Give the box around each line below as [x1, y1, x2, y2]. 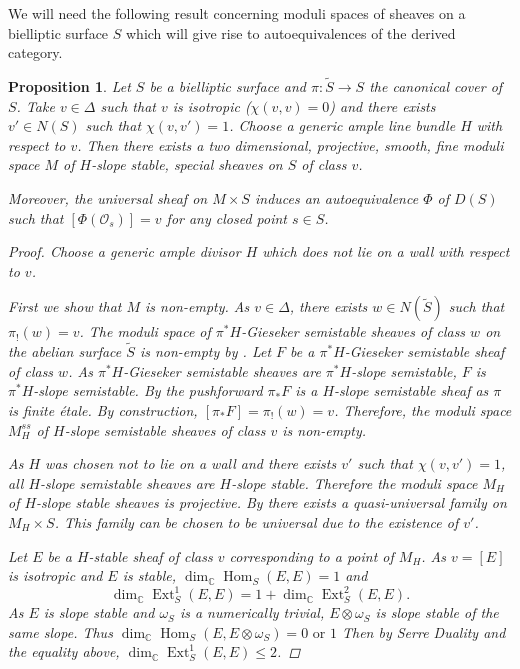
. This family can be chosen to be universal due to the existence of [54, 511, 459, 532]
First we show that [8, 296, 122, 317]
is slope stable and [43, 602, 155, 623]
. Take [16, 95, 55, 116]
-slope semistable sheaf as [334, 380, 489, 401]
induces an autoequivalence [254, 187, 419, 208]
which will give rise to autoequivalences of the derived [125, 22, 456, 43]
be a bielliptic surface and [149, 76, 307, 96]
